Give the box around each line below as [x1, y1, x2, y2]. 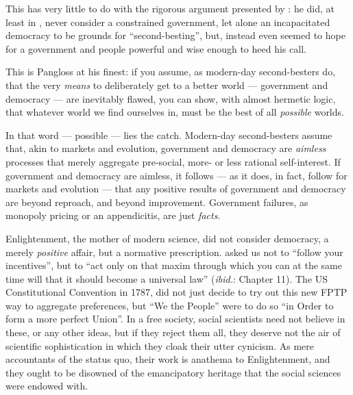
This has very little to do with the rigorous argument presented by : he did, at [5, 1, 335, 15]
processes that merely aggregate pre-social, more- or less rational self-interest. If [5, 154, 341, 168]
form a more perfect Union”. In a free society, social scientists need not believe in [5, 311, 345, 326]
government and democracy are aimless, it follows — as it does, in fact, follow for [5, 168, 348, 182]
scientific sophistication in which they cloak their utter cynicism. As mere [5, 338, 315, 353]
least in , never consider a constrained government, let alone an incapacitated [5, 14, 330, 29]
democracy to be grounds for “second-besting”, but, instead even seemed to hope [5, 28, 345, 42]
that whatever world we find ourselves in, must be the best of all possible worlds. [5, 105, 344, 119]
